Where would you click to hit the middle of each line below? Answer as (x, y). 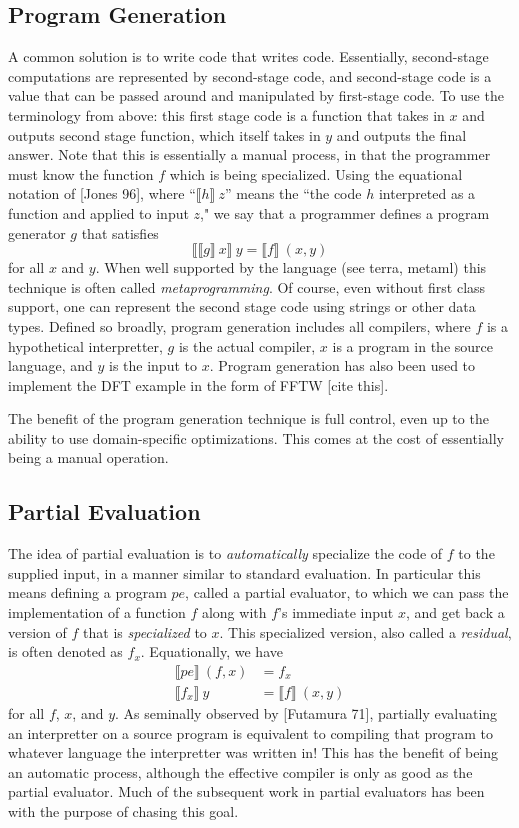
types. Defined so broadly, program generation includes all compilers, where (239, 325)
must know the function (81, 173)
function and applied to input (98, 212)
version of (37, 631)
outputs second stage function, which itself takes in (164, 134)
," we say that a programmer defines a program (345, 212)
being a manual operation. (88, 457)
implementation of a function (97, 612)
